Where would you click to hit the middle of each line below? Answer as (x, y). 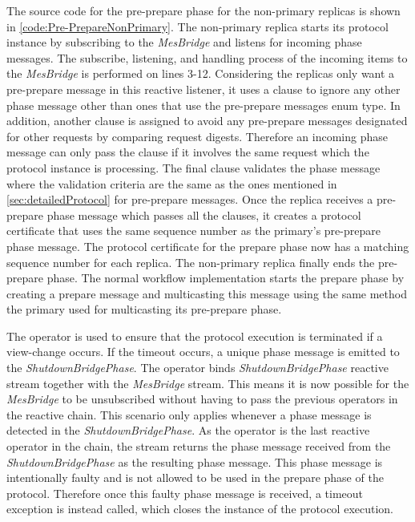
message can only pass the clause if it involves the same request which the (188, 152)
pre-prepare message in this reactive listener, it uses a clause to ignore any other (203, 89)
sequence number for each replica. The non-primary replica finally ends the (191, 262)
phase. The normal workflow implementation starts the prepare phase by (226, 278)
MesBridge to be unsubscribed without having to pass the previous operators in (202, 399)
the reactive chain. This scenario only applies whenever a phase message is (189, 414)
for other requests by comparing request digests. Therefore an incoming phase (197, 136)
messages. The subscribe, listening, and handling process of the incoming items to (207, 57)
